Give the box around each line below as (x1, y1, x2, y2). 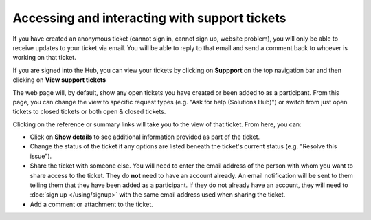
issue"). (30, 152, 52, 160)
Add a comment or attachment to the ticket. (30, 200, 154, 208)
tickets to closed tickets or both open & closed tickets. (12, 107, 166, 116)
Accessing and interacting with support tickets (12, 10, 286, 25)
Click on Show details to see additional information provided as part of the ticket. (30, 133, 260, 141)
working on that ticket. (12, 54, 76, 62)
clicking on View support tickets (12, 76, 106, 84)
